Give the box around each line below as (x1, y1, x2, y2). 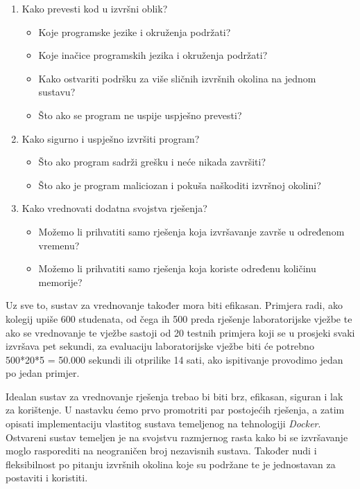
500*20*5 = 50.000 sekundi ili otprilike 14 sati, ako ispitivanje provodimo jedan (6, 352, 343, 366)
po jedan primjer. (6, 366, 80, 380)
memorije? (38, 274, 83, 289)
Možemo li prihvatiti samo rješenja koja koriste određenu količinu (38, 261, 316, 276)
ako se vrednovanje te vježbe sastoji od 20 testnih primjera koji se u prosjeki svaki (6, 325, 355, 339)
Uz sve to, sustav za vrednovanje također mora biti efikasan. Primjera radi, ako (6, 298, 343, 312)
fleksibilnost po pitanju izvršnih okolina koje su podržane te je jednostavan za (6, 456, 336, 471)
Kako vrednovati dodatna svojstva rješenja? (22, 201, 207, 215)
